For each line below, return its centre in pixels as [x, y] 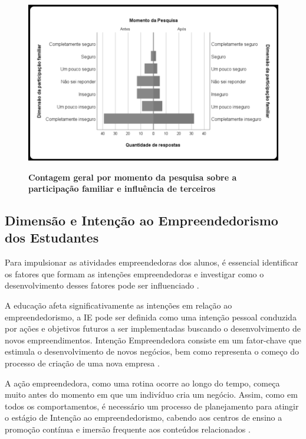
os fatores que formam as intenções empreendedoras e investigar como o [134, 273]
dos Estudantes [52, 237]
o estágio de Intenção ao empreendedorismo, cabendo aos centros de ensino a [144, 417]
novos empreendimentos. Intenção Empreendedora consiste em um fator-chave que [153, 340]
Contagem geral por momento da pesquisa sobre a [133, 177]
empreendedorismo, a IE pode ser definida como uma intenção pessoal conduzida [151, 317]
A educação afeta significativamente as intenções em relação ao [119, 305]
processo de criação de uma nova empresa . [82, 363]
